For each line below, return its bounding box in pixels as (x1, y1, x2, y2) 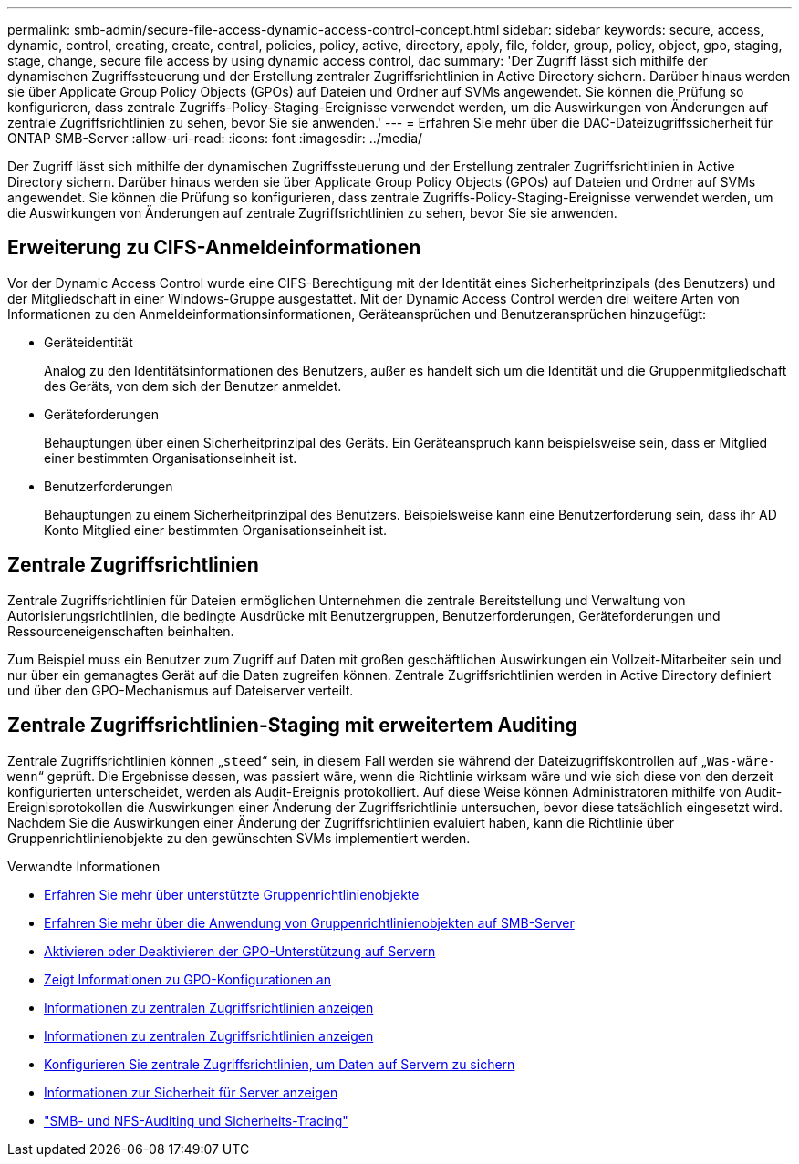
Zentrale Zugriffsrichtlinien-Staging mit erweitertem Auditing (7, 714, 577, 737)
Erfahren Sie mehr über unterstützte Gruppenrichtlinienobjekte (44, 886, 420, 902)
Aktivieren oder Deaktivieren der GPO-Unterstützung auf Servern (44, 943, 436, 959)
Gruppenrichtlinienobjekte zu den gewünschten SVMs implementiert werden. (7, 829, 471, 846)
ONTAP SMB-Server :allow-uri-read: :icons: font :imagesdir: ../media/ (7, 130, 423, 146)
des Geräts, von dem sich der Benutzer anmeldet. (44, 377, 342, 394)
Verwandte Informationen (7, 858, 161, 874)
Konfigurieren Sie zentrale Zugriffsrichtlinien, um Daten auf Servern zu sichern (44, 1056, 515, 1072)
